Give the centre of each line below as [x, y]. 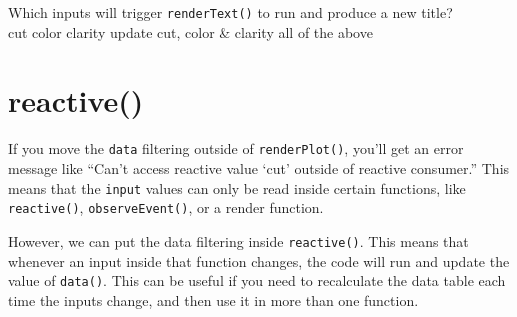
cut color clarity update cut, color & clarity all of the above [190, 31]
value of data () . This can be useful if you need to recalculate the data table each [257, 280]
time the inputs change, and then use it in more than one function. [213, 299]
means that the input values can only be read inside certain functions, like [237, 187]
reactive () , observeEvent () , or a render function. [166, 207]
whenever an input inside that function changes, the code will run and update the [259, 260]
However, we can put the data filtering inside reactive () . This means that [238, 240]
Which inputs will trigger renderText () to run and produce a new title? [230, 12]
